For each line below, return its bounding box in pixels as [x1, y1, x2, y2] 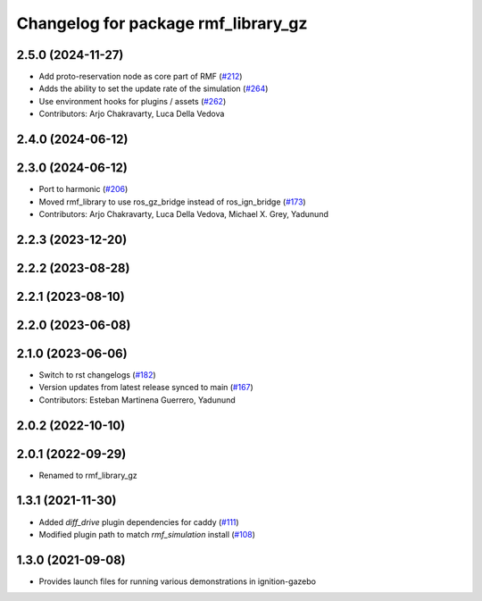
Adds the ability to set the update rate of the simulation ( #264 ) [38, 83, 269, 94]
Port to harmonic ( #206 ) [38, 184, 129, 195]
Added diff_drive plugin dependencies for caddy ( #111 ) [38, 516, 240, 527]
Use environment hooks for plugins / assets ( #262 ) [38, 96, 227, 106]
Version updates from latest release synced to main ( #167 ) [38, 382, 253, 393]
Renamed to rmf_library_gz [38, 470, 137, 480]
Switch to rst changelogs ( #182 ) [38, 369, 156, 380]
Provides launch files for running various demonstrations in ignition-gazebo [38, 576, 317, 587]
